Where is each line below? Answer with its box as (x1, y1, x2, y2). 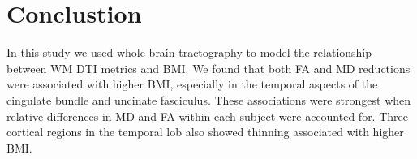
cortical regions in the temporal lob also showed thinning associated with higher (6, 123, 404, 140)
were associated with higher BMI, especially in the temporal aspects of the (6, 75, 378, 92)
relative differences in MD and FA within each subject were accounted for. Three (6, 107, 408, 124)
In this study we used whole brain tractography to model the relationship (6, 44, 372, 61)
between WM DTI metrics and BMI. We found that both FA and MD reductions (6, 59, 411, 76)
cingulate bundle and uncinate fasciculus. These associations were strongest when (6, 91, 411, 108)
